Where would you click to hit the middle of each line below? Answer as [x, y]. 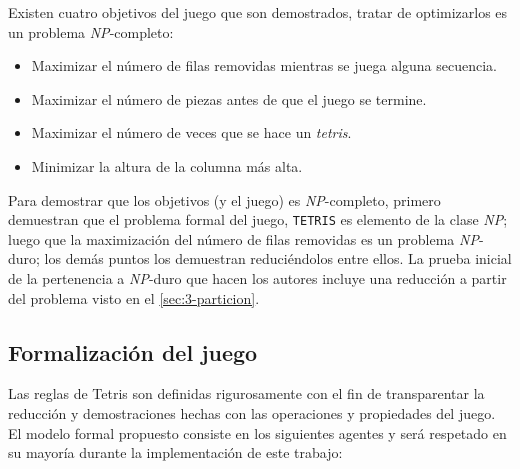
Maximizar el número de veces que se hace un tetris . [191, 132]
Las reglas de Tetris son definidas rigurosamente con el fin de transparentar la [246, 393]
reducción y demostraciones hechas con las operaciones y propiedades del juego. [252, 412]
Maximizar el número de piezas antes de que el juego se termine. [229, 98]
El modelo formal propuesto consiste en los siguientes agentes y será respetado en [257, 432]
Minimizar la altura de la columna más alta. [167, 165]
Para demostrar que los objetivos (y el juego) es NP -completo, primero [224, 199]
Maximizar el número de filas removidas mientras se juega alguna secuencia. [264, 65]
